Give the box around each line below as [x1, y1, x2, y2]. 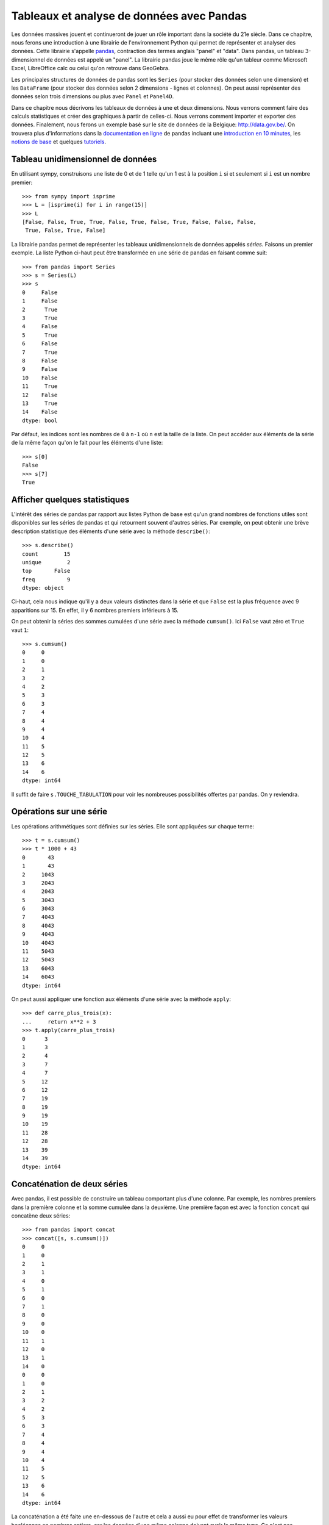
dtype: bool [22, 417, 58, 424]
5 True [22, 331, 58, 339]
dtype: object [22, 584, 64, 592]
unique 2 [22, 559, 71, 565]
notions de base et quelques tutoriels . [11, 138, 107, 146]
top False [22, 567, 71, 575]
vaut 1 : [11, 626, 29, 634]
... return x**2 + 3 [22, 1018, 96, 1025]
